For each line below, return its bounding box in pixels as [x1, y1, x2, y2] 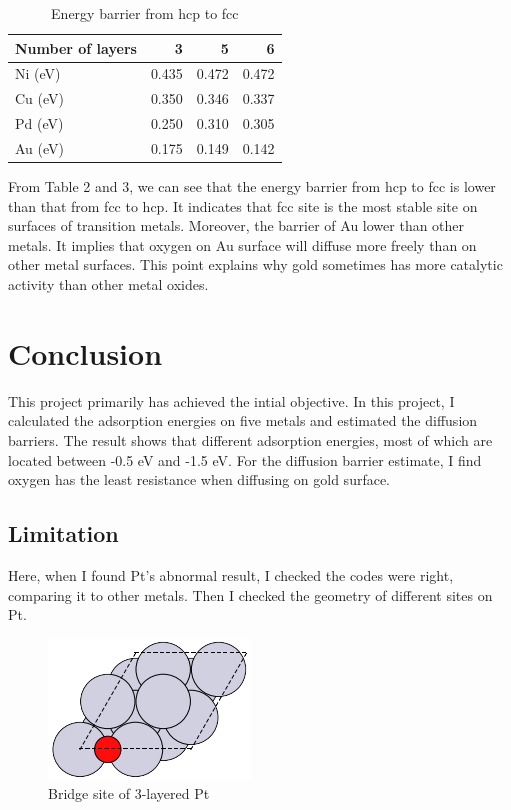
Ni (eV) [15, 63, 61, 84]
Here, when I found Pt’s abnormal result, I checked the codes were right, [8, 564, 454, 585]
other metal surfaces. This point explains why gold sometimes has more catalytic [8, 254, 503, 275]
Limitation [8, 518, 119, 549]
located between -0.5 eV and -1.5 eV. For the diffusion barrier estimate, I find [8, 449, 482, 470]
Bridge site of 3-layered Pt [48, 783, 210, 804]
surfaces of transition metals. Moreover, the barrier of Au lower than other [8, 215, 465, 236]
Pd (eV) [15, 113, 64, 134]
